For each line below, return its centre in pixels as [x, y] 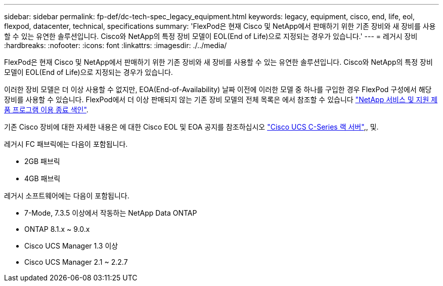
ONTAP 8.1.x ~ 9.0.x [57, 229]
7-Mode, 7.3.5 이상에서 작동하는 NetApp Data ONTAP [111, 213]
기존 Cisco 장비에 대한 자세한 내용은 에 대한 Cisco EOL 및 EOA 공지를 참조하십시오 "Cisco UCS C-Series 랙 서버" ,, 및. [191, 127]
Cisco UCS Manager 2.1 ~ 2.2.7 [76, 262]
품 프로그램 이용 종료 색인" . [46, 110]
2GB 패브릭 [42, 161]
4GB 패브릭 [42, 178]
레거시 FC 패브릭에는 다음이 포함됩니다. [66, 144]
